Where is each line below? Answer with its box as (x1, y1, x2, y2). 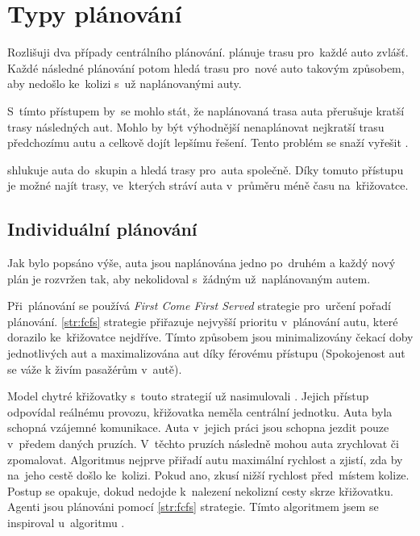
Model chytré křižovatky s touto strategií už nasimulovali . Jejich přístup (7, 387, 369, 404)
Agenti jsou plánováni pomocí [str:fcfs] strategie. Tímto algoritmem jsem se (7, 498, 379, 515)
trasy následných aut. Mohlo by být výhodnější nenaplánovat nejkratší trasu (7, 118, 385, 135)
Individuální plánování (7, 216, 198, 241)
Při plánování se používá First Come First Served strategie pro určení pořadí (7, 297, 391, 314)
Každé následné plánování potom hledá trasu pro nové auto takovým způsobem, (7, 59, 405, 76)
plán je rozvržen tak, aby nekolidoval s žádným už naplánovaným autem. (7, 270, 371, 287)
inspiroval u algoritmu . (7, 513, 125, 530)
